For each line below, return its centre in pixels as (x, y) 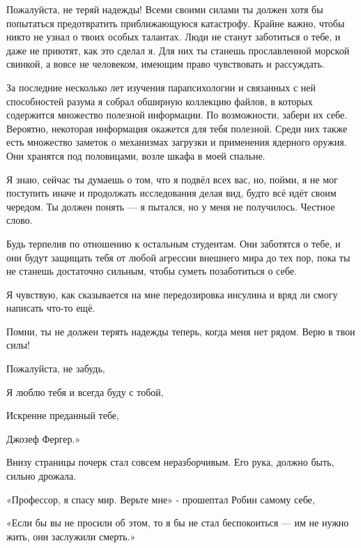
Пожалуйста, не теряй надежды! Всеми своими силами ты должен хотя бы (165, 9)
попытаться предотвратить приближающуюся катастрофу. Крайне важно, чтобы (176, 23)
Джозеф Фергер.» (44, 438)
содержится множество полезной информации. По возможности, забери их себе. (177, 115)
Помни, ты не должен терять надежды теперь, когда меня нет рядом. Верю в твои (181, 331)
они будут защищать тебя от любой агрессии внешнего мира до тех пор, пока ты (178, 257)
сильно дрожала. (41, 476)
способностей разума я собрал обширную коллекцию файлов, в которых (160, 101)
